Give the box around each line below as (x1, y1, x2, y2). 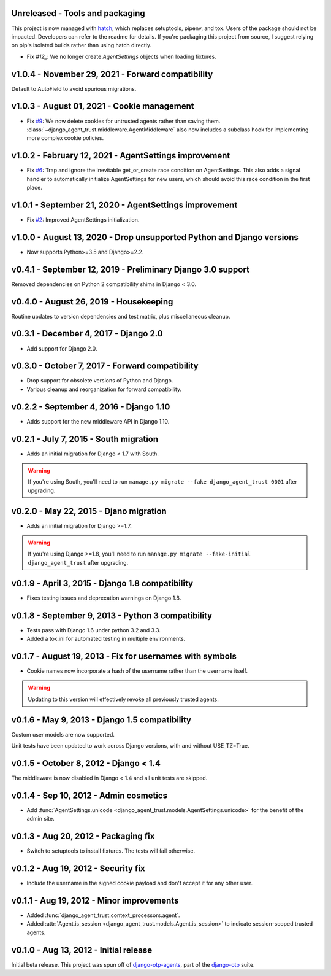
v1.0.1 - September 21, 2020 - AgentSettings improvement (11, 199, 238, 210)
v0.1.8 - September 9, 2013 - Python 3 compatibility (11, 610, 213, 621)
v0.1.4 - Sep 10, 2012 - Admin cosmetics (11, 790, 168, 800)
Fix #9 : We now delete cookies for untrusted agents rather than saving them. (26, 117, 221, 125)
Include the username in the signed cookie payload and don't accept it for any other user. (26, 880, 253, 887)
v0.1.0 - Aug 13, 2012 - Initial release (11, 945, 153, 955)
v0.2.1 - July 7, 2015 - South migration (11, 433, 159, 444)
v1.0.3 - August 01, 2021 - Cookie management (11, 101, 194, 112)
